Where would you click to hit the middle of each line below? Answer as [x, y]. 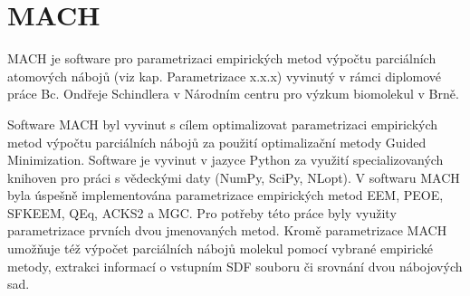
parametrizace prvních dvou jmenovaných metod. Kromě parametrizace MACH [227, 230]
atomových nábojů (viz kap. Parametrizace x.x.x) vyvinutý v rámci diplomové [225, 76]
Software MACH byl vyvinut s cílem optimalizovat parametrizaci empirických [223, 124]
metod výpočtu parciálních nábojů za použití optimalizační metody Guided [217, 142]
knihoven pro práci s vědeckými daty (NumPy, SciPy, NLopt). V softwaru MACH [234, 177]
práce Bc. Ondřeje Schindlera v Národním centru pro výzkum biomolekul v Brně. [233, 94]
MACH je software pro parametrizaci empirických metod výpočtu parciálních [222, 58]
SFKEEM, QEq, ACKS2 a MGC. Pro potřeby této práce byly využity [202, 212]
